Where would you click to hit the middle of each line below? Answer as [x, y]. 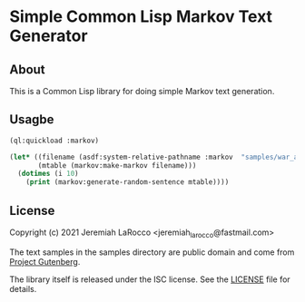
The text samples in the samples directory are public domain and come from [152, 252]
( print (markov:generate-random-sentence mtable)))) [128, 182]
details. [23, 288]
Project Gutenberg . [45, 261]
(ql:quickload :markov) [54, 141]
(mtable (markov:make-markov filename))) [117, 165]
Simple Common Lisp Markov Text [141, 17]
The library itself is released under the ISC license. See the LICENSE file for [150, 279]
